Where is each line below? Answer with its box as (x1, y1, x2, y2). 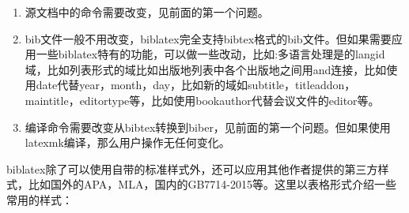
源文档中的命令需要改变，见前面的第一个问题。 (25, 4, 269, 20)
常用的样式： (6, 191, 73, 207)
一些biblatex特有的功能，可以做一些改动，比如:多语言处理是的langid (36, 46, 385, 62)
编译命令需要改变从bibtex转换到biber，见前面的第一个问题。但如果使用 (25, 118, 391, 135)
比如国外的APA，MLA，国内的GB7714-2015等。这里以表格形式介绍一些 (28, 176, 397, 192)
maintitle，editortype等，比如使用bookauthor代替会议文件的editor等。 (25, 92, 380, 108)
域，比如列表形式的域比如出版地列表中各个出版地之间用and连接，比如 (25, 61, 387, 77)
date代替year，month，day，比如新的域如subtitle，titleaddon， (36, 77, 356, 93)
